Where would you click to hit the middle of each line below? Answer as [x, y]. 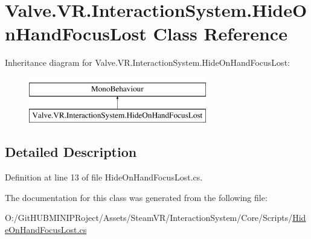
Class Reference [220, 33]
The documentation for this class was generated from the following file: [136, 197]
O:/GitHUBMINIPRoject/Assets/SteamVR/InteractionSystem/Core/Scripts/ [149, 218]
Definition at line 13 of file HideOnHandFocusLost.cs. [104, 177]
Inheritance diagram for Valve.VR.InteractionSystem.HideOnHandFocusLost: [147, 62]
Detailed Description [71, 152]
